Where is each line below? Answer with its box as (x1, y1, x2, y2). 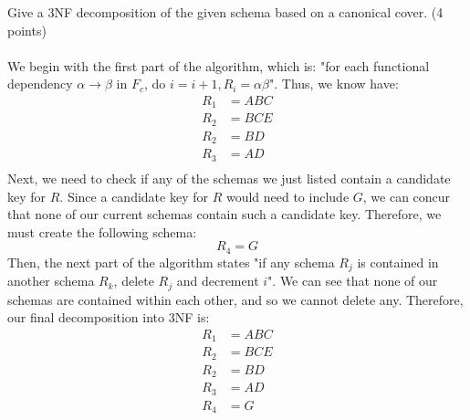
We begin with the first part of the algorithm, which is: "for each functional (7, 56, 430, 75)
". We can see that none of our (267, 271, 438, 290)
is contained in (357, 252, 439, 271)
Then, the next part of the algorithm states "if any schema (7, 252, 335, 271)
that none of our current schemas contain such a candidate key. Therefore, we (7, 205, 442, 224)
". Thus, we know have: (269, 74, 399, 93)
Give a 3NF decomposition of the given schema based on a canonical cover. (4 (7, 3, 444, 21)
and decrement (176, 271, 259, 290)
